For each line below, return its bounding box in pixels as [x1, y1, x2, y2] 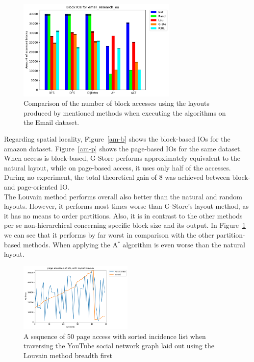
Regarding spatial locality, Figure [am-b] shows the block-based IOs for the [4, 134, 230, 144]
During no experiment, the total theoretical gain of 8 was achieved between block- [4, 172, 251, 182]
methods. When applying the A [23, 239, 118, 249]
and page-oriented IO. [4, 182, 70, 192]
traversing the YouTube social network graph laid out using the [24, 340, 214, 351]
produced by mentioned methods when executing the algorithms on [24, 107, 226, 118]
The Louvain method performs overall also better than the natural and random [4, 191, 242, 201]
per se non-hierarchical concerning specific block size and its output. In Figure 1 [4, 220, 246, 230]
